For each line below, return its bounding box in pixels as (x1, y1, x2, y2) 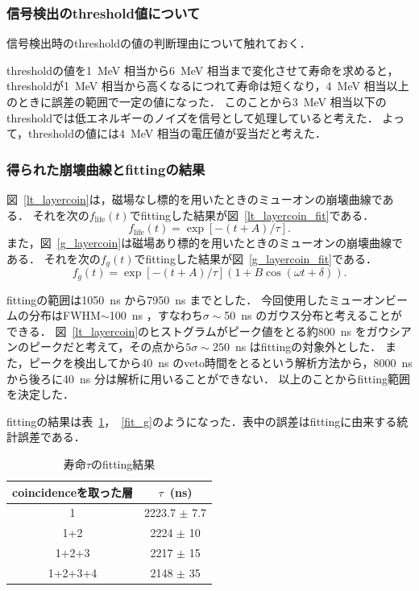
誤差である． (17, 428, 85, 445)
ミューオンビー (328, 291, 408, 308)
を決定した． (6, 386, 74, 403)
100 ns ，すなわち (109, 307, 203, 324)
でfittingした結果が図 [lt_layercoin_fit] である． (129, 206, 375, 223)
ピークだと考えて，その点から (28, 338, 186, 355)
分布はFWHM (28, 307, 101, 324)
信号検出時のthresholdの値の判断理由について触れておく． (6, 35, 311, 52)
